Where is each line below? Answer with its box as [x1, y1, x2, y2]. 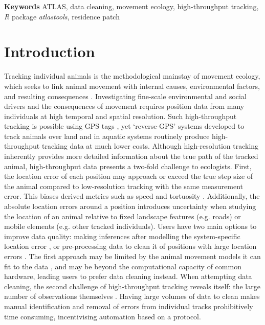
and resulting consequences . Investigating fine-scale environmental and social [4, 90, 247, 101]
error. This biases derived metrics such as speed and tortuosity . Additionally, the [4, 191, 260, 201]
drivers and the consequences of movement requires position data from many [4, 101, 245, 111]
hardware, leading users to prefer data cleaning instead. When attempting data [4, 271, 252, 282]
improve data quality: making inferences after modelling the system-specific [4, 230, 240, 241]
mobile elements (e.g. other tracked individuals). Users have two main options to [4, 221, 257, 231]
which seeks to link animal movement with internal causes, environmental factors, [4, 80, 260, 91]
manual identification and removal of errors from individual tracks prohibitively [4, 300, 253, 311]
